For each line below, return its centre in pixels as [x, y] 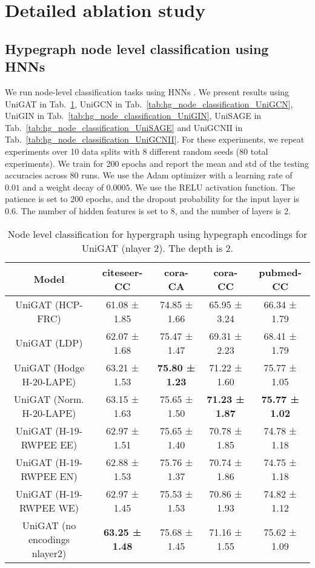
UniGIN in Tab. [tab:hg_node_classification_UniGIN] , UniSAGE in [133, 116]
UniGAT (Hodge [49, 367]
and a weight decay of [63, 187]
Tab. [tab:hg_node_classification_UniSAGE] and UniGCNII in [124, 127]
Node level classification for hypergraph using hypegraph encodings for [157, 234]
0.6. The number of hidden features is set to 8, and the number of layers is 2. [148, 210]
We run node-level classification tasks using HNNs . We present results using [147, 91]
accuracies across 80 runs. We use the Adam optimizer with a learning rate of [149, 175]
